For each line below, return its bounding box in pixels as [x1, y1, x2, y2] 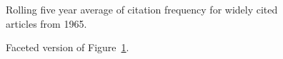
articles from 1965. [6, 16, 87, 31]
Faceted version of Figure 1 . [6, 40, 129, 55]
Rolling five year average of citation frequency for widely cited [6, 2, 278, 16]
